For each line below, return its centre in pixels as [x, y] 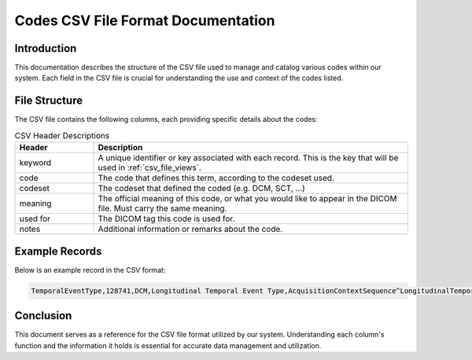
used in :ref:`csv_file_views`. [150, 167]
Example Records [58, 251]
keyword [35, 163]
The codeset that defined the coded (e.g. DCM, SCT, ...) [202, 189]
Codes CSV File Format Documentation [145, 20]
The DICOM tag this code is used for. [166, 219]
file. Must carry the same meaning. [162, 208]
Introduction [46, 48]
